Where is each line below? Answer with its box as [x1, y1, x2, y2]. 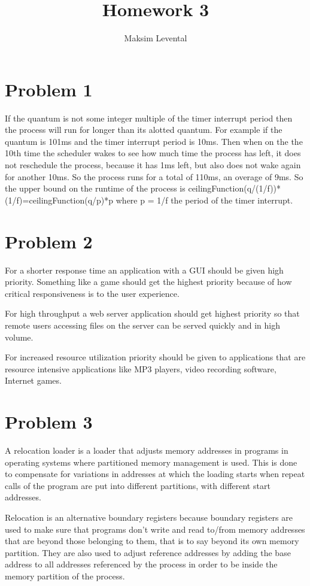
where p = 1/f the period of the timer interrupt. [116, 193, 293, 206]
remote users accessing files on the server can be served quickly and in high [5, 318, 280, 331]
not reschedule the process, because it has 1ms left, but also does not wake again [5, 159, 301, 171]
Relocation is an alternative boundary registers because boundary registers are [5, 511, 293, 523]
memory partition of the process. [5, 569, 125, 582]
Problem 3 [5, 409, 93, 434]
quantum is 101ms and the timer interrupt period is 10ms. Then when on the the [5, 135, 303, 147]
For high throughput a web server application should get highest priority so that [5, 307, 300, 320]
